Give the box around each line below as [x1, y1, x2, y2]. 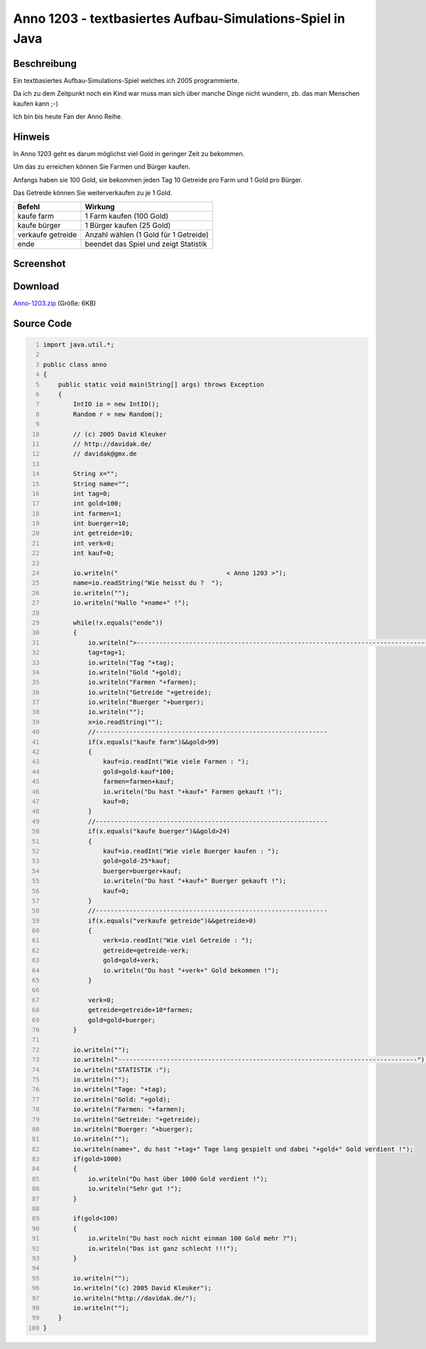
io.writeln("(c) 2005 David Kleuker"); [72, 1284, 212, 1292]
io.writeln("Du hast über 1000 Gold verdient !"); [87, 1174, 268, 1183]
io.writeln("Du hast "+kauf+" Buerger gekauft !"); [103, 877, 287, 885]
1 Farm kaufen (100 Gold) [84, 211, 169, 221]
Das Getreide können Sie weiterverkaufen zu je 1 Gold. [13, 189, 173, 197]
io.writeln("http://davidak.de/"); [72, 1294, 197, 1302]
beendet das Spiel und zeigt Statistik [84, 238, 207, 248]
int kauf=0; [72, 549, 115, 557]
